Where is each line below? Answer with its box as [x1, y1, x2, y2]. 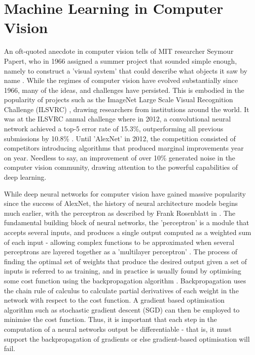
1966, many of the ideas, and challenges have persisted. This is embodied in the [4, 84, 244, 95]
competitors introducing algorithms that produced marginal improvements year [4, 143, 244, 153]
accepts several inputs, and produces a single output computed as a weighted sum [4, 227, 252, 237]
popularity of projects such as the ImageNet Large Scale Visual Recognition [4, 94, 233, 105]
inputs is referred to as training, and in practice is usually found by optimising [4, 266, 241, 276]
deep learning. [4, 172, 46, 182]
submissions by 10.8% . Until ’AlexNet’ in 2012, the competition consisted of [4, 133, 236, 143]
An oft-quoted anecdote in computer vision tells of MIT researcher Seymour [4, 46, 234, 56]
